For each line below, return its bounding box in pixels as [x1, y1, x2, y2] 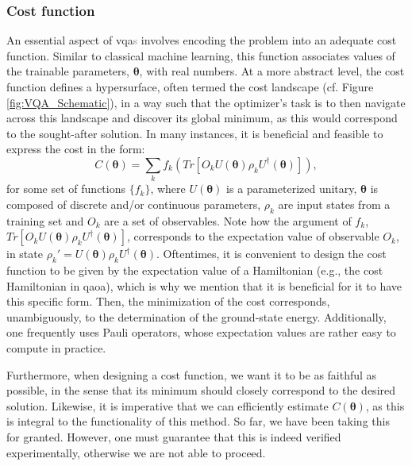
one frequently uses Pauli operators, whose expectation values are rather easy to [6, 324, 396, 341]
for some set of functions [6, 180, 125, 197]
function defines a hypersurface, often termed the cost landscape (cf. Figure [6, 79, 374, 94]
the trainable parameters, [6, 63, 129, 79]
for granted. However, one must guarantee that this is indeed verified [6, 429, 341, 445]
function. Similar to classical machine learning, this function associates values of [6, 47, 395, 64]
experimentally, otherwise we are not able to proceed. [6, 444, 266, 460]
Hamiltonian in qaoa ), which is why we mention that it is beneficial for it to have [6, 277, 402, 294]
